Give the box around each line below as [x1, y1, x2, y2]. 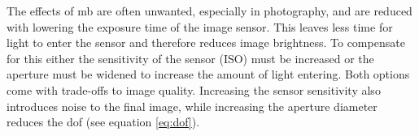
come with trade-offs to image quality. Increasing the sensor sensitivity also [7, 81, 381, 98]
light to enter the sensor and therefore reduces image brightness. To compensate [7, 34, 405, 51]
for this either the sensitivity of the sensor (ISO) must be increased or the [7, 49, 374, 66]
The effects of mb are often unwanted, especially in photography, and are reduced [7, 2, 412, 19]
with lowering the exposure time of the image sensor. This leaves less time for [7, 18, 393, 35]
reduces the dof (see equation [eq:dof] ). [7, 113, 200, 130]
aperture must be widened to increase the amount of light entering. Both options [7, 66, 410, 83]
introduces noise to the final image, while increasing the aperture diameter [7, 97, 378, 114]
